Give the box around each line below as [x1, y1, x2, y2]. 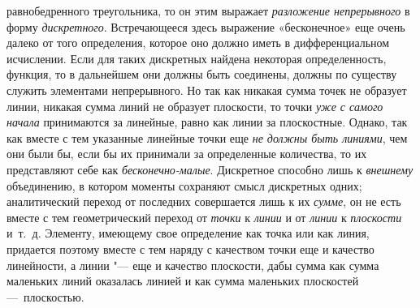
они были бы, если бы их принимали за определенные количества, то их [6, 145, 367, 162]
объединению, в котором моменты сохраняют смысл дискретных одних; [6, 177, 362, 194]
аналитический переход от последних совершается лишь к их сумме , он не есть [6, 193, 401, 210]
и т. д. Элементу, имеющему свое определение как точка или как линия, [6, 225, 370, 242]
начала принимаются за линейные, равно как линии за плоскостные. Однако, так [6, 113, 408, 130]
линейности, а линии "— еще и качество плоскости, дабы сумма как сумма [6, 256, 379, 273]
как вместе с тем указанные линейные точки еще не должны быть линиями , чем [6, 129, 408, 146]
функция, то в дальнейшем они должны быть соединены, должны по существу [6, 66, 397, 83]
